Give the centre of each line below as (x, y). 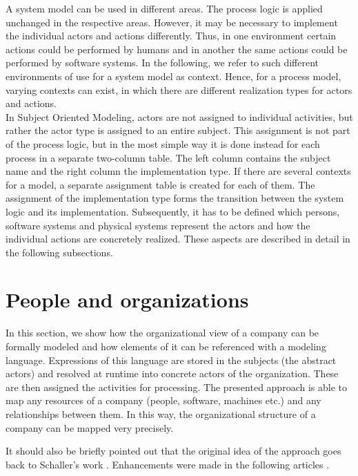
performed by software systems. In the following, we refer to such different (162, 63)
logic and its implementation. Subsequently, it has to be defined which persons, (173, 211)
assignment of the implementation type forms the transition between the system (175, 198)
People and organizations (127, 299)
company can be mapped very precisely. (90, 427)
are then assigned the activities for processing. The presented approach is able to (176, 387)
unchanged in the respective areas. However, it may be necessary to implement (172, 22)
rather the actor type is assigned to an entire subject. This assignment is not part (178, 130)
